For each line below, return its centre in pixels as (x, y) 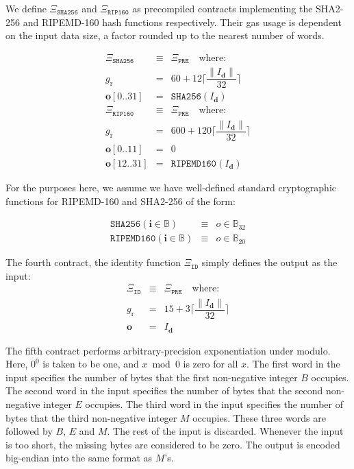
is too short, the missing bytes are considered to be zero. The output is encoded (173, 444)
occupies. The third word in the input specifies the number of (214, 404)
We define (26, 8)
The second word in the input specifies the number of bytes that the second (164, 390)
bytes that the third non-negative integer (91, 417)
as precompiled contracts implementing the (223, 8)
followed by (29, 431)
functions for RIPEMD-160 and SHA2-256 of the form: (121, 201)
